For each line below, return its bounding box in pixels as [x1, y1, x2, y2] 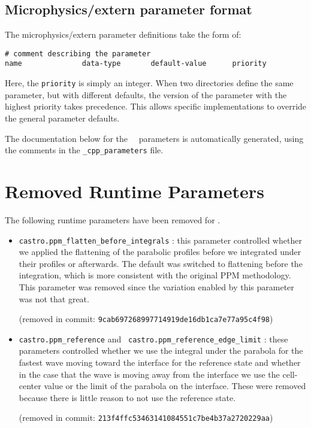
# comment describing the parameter [5, 49, 151, 58]
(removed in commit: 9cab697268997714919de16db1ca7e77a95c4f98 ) [19, 312, 273, 325]
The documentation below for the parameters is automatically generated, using [5, 132, 304, 144]
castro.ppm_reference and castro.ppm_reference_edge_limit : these [19, 332, 288, 345]
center [19, 380, 41, 392]
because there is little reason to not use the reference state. [19, 391, 236, 403]
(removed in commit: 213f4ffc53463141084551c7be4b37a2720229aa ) [19, 411, 273, 424]
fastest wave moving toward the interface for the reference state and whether [19, 356, 301, 369]
